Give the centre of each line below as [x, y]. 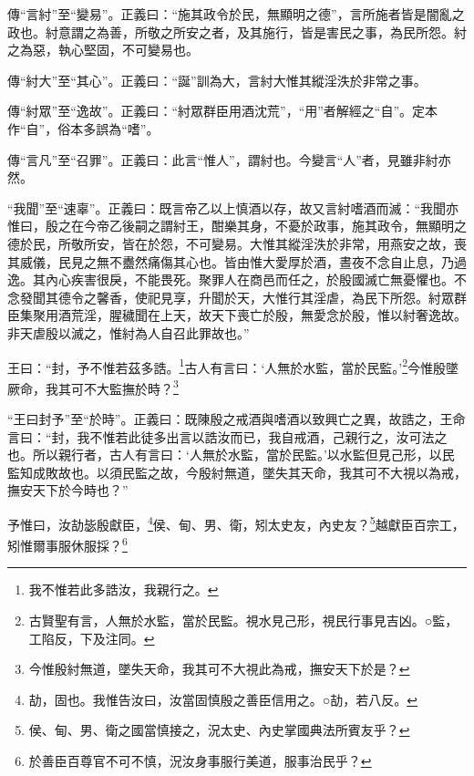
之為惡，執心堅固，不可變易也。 [103, 50]
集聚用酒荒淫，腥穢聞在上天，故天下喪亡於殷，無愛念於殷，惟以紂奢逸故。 [243, 315]
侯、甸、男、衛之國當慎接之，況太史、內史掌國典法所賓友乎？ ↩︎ [219, 730]
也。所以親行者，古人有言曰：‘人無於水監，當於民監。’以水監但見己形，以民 [231, 455]
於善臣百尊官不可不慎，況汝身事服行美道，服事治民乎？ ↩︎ [200, 761]
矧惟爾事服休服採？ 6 [67, 544]
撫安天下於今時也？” [68, 490]
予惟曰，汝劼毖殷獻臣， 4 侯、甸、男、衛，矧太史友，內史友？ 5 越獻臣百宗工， [236, 523]
